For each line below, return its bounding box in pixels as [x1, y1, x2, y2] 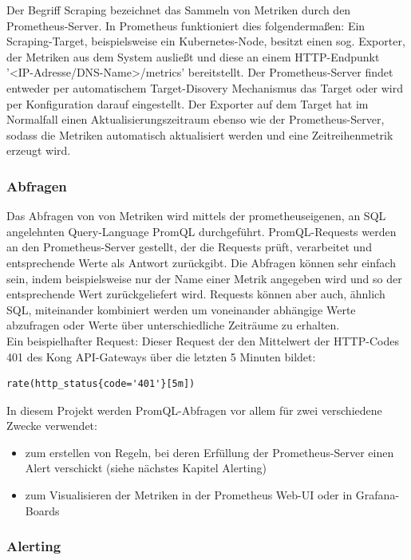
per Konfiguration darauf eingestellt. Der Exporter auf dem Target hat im [6, 95, 369, 112]
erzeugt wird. [6, 142, 71, 159]
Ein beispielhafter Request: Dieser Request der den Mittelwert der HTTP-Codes [6, 332, 399, 349]
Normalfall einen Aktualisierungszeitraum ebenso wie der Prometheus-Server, [6, 111, 385, 128]
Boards [25, 502, 60, 519]
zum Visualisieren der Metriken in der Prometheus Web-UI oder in [25, 487, 353, 503]
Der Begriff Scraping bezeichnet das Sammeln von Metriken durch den [6, 2, 351, 18]
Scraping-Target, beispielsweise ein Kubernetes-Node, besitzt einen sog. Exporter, [6, 33, 405, 49]
